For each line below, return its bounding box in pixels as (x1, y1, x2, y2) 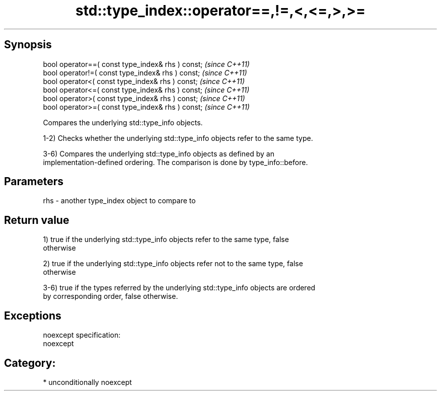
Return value (4, 213, 69, 226)
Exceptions (4, 309, 61, 322)
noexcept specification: (43, 331, 121, 340)
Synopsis (4, 38, 52, 51)
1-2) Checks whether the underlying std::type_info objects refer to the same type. (43, 133, 313, 142)
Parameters (4, 175, 63, 188)
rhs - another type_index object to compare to (43, 196, 196, 205)
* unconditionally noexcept (43, 377, 132, 386)
